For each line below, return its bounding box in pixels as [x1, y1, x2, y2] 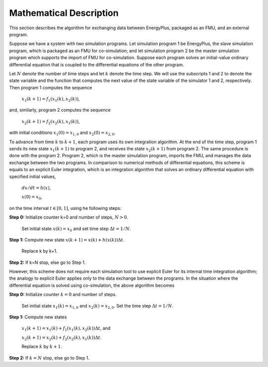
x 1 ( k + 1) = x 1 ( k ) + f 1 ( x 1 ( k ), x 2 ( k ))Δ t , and [21, 325, 111, 332]
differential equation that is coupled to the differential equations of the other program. [9, 61, 184, 67]
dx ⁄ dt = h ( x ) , [21, 184, 51, 190]
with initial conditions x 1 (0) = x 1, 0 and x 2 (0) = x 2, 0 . [9, 129, 116, 137]
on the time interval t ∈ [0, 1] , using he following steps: [9, 205, 122, 211]
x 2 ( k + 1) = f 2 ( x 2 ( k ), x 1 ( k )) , [21, 118, 80, 125]
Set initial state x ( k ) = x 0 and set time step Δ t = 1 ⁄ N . [21, 226, 131, 233]
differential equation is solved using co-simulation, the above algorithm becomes [9, 282, 175, 288]
